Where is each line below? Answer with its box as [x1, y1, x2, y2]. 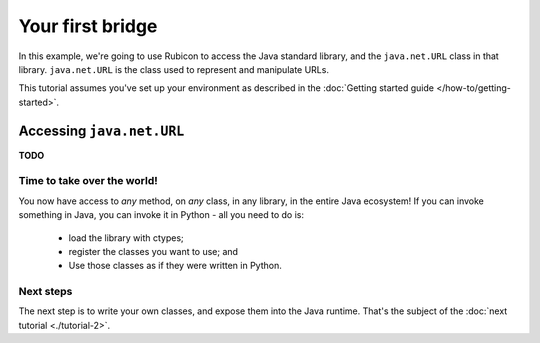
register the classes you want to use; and [68, 245, 239, 257]
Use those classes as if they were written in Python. [68, 260, 282, 272]
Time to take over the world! [18, 174, 159, 188]
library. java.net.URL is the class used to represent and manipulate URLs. [18, 63, 330, 75]
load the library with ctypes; [68, 231, 184, 244]
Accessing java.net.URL [18, 122, 185, 139]
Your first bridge [18, 15, 158, 37]
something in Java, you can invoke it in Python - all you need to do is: [18, 209, 305, 221]
